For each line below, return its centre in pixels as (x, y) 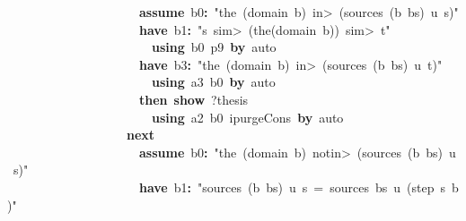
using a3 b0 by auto (214, 82)
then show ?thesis (194, 99)
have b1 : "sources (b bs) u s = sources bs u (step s (293, 187)
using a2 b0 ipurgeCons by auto (248, 117)
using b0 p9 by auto (214, 47)
